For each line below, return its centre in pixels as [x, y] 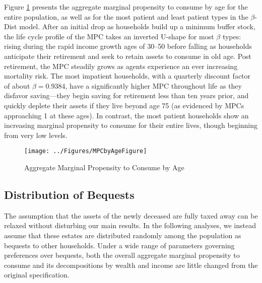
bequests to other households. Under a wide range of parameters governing [119, 245]
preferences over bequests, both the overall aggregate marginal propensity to [122, 255]
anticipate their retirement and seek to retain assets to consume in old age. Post [128, 56]
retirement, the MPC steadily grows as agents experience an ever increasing [121, 66]
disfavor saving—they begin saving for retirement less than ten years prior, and [126, 95]
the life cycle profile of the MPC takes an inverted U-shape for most [109, 36]
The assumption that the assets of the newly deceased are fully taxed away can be [131, 215]
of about [17, 85]
